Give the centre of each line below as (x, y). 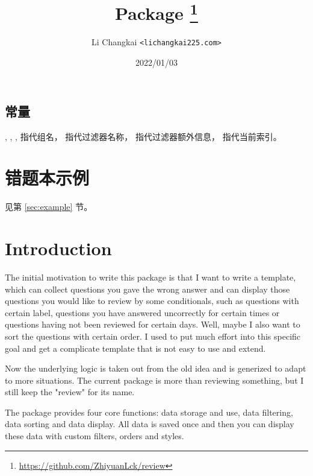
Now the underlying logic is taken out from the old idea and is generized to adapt (156, 368)
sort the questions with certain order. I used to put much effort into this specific (153, 336)
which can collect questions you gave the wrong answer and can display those (147, 289)
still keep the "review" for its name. (70, 392)
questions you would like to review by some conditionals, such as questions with (152, 301)
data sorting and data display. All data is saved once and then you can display (150, 424)
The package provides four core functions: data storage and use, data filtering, (149, 412)
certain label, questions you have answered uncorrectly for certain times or (142, 312)
